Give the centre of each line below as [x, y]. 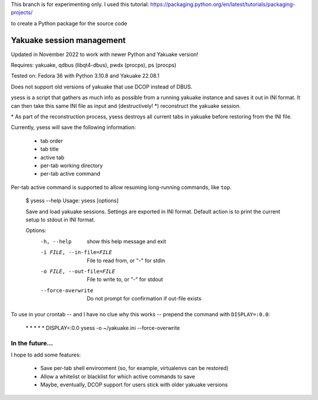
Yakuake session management [68, 40]
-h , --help [56, 241]
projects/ [22, 12]
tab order [52, 141]
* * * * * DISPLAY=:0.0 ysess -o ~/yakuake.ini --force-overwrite [103, 328]
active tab [52, 157]
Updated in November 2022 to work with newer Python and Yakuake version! [105, 54]
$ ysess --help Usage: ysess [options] [72, 201]
